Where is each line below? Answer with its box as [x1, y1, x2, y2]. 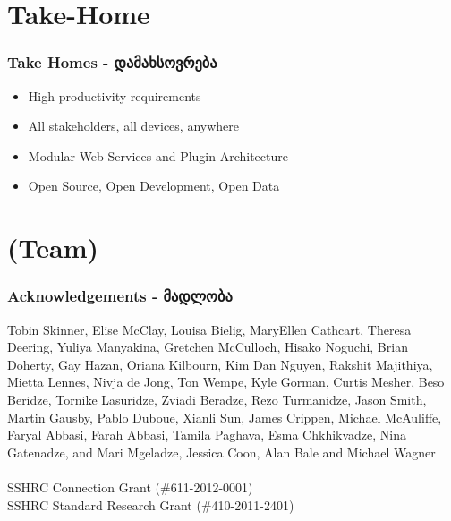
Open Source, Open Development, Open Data [28, 176, 280, 195]
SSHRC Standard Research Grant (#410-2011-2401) [7, 495, 294, 514]
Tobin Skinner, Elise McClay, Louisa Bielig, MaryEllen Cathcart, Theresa [7, 320, 412, 338]
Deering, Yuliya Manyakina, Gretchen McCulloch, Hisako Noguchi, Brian [7, 337, 408, 356]
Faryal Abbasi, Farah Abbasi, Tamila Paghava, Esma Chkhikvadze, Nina [7, 425, 407, 444]
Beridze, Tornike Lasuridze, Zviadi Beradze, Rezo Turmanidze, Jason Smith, [7, 389, 427, 408]
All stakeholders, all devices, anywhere [28, 116, 239, 135]
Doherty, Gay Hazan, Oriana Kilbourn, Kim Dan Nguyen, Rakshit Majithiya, [7, 354, 433, 373]
